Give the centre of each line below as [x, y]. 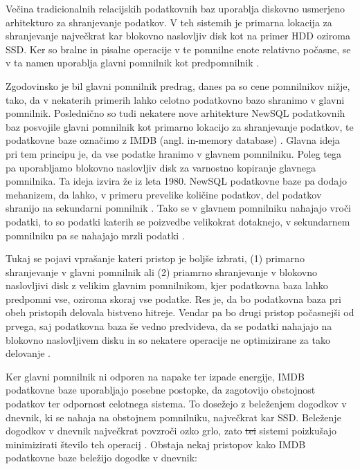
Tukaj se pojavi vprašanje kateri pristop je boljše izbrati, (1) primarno [155, 258]
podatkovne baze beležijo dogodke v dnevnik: [101, 458]
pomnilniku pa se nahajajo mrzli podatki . [95, 235]
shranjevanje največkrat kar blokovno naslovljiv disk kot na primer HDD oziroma [178, 36]
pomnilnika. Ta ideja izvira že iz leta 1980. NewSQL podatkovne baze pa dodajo [176, 181]
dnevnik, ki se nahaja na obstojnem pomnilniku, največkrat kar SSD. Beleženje [173, 417]
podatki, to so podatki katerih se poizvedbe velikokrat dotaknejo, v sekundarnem [178, 221]
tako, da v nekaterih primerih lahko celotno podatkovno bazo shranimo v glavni [175, 99]
